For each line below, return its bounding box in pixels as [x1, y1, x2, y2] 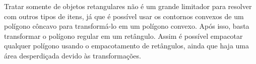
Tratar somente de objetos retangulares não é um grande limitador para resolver [4, 1, 252, 11]
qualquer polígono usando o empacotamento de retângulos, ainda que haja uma [4, 40, 249, 51]
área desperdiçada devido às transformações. [4, 50, 141, 60]
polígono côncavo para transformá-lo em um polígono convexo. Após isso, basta [4, 21, 249, 31]
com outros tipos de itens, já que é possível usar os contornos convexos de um [4, 11, 244, 21]
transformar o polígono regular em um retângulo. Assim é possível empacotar [4, 30, 243, 41]
